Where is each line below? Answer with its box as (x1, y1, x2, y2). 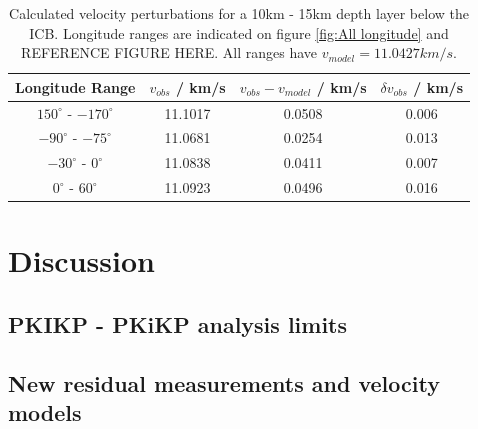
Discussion (8, 240, 155, 281)
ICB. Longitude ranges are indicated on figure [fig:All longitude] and (29, 22, 449, 43)
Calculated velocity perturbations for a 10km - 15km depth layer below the (9, 3, 469, 23)
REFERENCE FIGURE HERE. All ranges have (21, 42, 318, 63)
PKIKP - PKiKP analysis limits (8, 309, 348, 340)
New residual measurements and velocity (8, 367, 440, 398)
